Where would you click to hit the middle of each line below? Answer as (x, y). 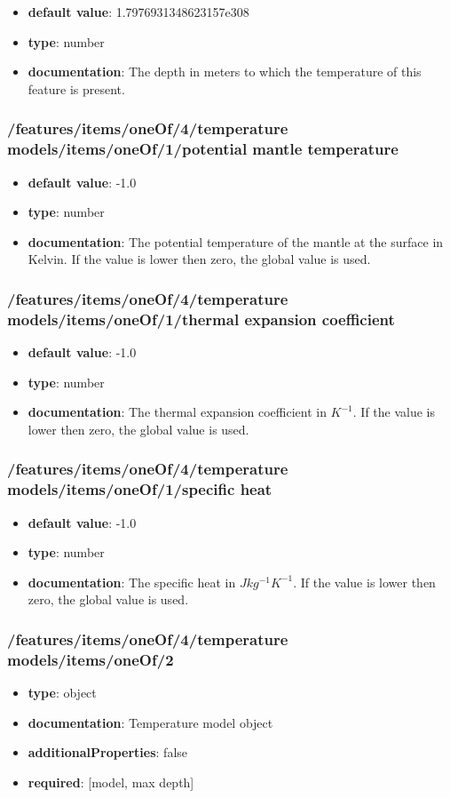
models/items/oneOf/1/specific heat (140, 489)
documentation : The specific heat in (132, 582)
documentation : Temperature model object (150, 722)
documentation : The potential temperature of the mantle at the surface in (236, 241)
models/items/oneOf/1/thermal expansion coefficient (201, 319)
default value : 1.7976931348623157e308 (138, 12)
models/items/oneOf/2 (91, 659)
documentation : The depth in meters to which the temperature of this (225, 72)
